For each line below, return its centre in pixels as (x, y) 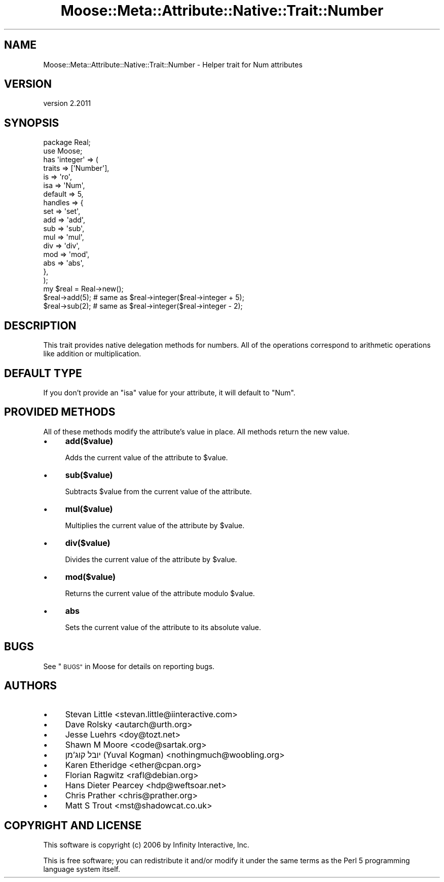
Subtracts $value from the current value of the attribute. (158, 491)
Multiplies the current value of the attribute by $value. (155, 525)
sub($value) (89, 475)
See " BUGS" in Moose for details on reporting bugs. (129, 666)
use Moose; (63, 151)
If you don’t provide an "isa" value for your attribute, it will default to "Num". (169, 392)
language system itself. (82, 869)
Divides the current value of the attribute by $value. (151, 559)
